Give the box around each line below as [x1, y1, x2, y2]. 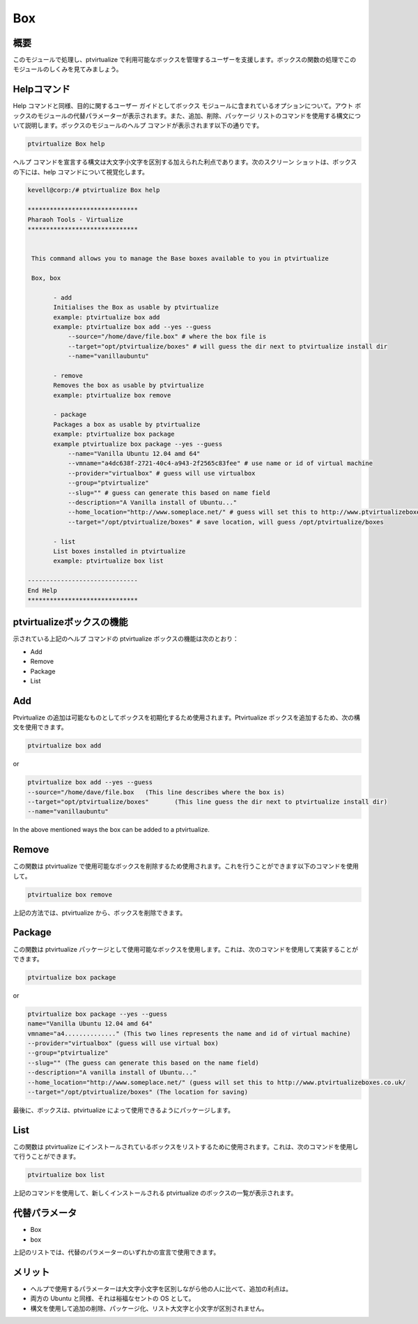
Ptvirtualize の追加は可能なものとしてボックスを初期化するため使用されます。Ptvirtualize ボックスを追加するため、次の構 [13, 713, 360, 722]
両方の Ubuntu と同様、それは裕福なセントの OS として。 [30, 1294, 195, 1303]
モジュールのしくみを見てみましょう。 [13, 65, 123, 73]
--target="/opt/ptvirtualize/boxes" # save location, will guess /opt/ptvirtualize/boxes [68, 518, 385, 526]
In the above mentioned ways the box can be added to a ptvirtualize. [13, 825, 210, 834]
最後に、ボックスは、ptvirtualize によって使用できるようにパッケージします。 [13, 1106, 235, 1114]
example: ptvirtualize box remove [53, 391, 171, 399]
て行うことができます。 [13, 1152, 80, 1161]
